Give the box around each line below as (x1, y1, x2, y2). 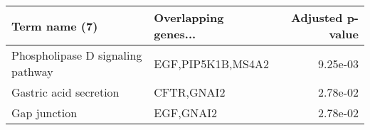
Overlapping (154, 9, 224, 26)
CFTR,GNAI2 (154, 84, 226, 100)
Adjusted (290, 9, 343, 26)
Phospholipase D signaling (11, 47, 142, 63)
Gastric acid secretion (11, 84, 120, 100)
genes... (154, 26, 196, 42)
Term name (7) (11, 17, 98, 34)
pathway (11, 63, 53, 80)
